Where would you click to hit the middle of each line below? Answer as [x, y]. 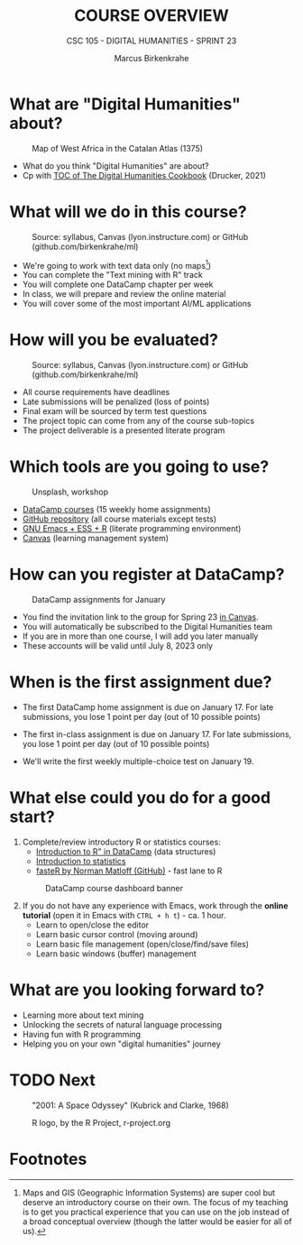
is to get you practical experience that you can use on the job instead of [156, 1212]
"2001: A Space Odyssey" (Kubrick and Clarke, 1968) [131, 1105]
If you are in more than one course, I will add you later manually [140, 636]
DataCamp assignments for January [99, 600]
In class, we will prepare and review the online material [124, 294]
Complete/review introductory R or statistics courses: [121, 842]
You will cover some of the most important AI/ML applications [137, 304]
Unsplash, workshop [70, 492]
